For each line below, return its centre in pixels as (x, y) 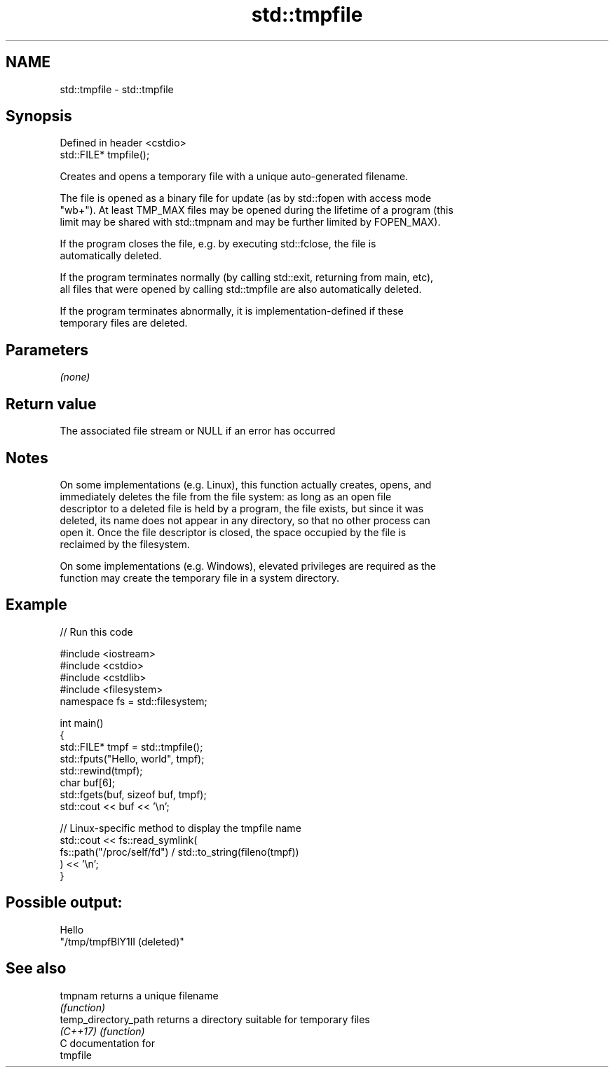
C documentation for (108, 1043)
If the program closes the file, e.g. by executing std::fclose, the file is (218, 244)
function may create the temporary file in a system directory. (200, 577)
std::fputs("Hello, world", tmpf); (132, 758)
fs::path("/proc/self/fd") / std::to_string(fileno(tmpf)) (179, 852)
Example (36, 605)
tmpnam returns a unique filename (139, 995)
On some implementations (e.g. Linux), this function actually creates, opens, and (246, 484)
